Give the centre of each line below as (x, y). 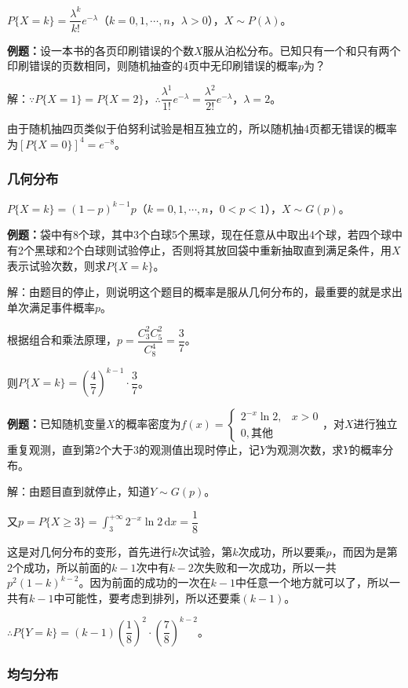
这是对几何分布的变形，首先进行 (89, 551)
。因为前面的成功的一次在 (145, 582)
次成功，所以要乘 (282, 551)
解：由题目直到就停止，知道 (78, 491)
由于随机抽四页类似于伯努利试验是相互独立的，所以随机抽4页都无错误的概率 (202, 128)
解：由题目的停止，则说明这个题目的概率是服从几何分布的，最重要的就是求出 (205, 292)
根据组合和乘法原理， (62, 340)
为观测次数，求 (305, 450)
